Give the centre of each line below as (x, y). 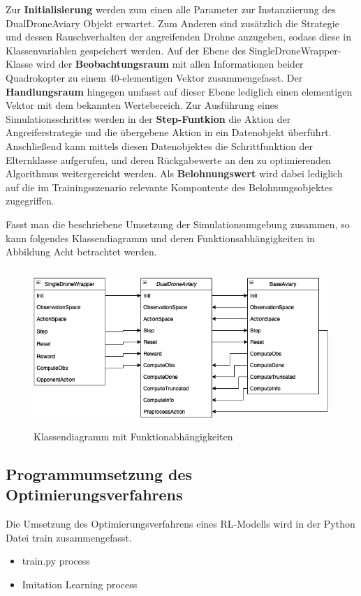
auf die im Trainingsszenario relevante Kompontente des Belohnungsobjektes (169, 187)
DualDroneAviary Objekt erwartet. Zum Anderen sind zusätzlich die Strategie (172, 23)
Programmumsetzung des (99, 474)
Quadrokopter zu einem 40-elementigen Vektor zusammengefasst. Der (154, 77)
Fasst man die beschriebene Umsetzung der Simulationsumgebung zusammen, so (178, 224)
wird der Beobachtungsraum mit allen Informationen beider (170, 64)
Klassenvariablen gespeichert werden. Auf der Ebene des (126, 50)
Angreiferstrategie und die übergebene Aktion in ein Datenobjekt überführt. (169, 132)
